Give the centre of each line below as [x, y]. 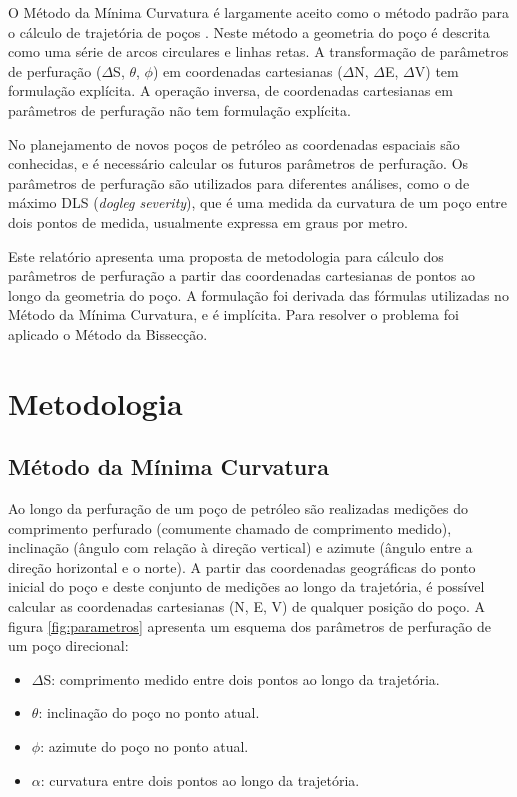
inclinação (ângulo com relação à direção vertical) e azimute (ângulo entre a [240, 547]
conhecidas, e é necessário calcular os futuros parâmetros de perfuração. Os [238, 163]
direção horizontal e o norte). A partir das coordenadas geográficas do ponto [242, 566]
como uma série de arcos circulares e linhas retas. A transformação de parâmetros [258, 51]
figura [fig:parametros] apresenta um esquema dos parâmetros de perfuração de [249, 625]
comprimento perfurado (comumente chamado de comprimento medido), [230, 527]
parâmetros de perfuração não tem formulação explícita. [179, 109]
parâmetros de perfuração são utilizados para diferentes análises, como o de [239, 182]
